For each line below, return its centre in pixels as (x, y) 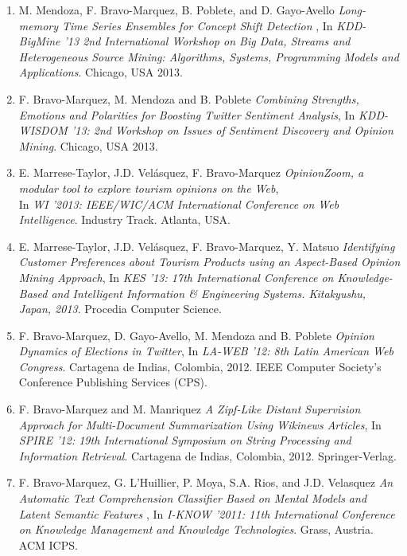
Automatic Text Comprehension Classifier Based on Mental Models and (193, 498)
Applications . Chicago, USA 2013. (101, 72)
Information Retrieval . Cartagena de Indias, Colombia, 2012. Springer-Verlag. (207, 455)
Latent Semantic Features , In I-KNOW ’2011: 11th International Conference (207, 513)
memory (39, 25)
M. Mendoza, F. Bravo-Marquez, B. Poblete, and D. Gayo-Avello (176, 10)
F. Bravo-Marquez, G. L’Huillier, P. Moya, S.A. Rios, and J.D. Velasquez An (206, 482)
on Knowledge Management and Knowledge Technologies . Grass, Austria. (196, 529)
